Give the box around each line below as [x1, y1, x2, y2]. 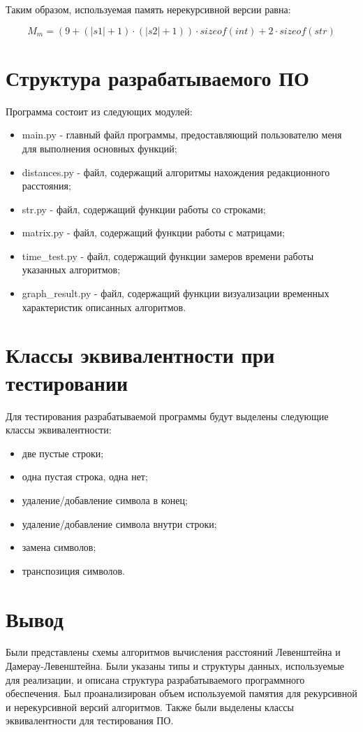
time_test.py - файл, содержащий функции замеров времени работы [22, 248, 314, 263]
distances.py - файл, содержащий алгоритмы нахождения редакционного [22, 164, 330, 179]
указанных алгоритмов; [22, 262, 121, 277]
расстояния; [22, 178, 71, 193]
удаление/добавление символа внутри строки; [22, 516, 217, 531]
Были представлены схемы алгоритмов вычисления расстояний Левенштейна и [6, 645, 341, 659]
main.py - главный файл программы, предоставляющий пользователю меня [22, 127, 342, 142]
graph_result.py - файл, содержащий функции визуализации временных [22, 286, 329, 301]
